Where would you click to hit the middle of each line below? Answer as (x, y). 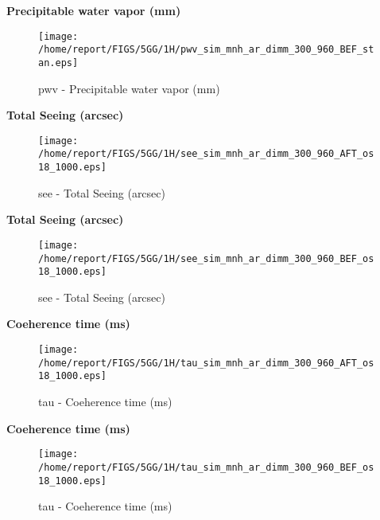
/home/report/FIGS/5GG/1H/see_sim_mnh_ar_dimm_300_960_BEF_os (206, 258)
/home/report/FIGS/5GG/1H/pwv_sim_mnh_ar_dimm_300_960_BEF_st (206, 50)
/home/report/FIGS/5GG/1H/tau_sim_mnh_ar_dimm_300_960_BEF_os (206, 467)
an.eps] (58, 63)
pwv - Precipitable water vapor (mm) (129, 88)
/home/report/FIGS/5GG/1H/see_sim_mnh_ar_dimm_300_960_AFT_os (206, 154)
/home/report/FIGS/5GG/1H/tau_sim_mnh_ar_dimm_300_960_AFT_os (206, 363)
